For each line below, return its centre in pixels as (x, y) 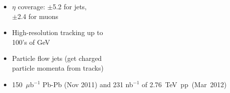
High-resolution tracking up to (57, 32)
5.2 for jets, (69, 6)
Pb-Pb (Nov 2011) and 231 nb (88, 84)
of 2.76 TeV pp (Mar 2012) (184, 84)
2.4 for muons (38, 16)
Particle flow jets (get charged (57, 58)
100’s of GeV (31, 42)
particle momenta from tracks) (58, 67)
